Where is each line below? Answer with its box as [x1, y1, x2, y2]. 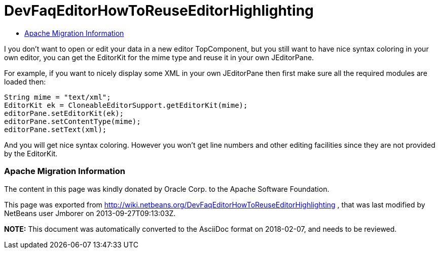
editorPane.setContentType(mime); [4, 117, 141, 125]
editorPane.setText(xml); [4, 125, 107, 134]
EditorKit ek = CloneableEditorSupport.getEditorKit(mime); [4, 101, 248, 109]
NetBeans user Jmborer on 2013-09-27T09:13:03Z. [4, 208, 176, 218]
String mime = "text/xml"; [4, 93, 111, 101]
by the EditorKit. [4, 149, 58, 158]
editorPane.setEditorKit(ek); [4, 109, 124, 117]
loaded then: [4, 77, 46, 86]
